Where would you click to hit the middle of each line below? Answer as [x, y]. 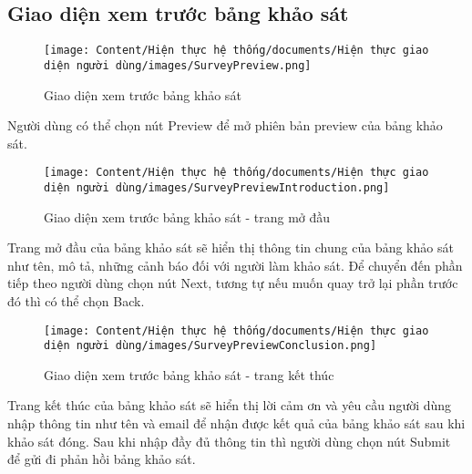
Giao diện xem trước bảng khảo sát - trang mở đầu [187, 216]
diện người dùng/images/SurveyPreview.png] [178, 65]
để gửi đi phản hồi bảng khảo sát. [102, 459]
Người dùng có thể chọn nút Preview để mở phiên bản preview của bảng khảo [225, 125]
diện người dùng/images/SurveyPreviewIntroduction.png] [217, 187]
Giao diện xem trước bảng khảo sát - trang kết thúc [189, 374]
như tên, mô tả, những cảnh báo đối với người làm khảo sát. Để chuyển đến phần [235, 265]
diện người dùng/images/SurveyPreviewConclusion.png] [210, 346]
